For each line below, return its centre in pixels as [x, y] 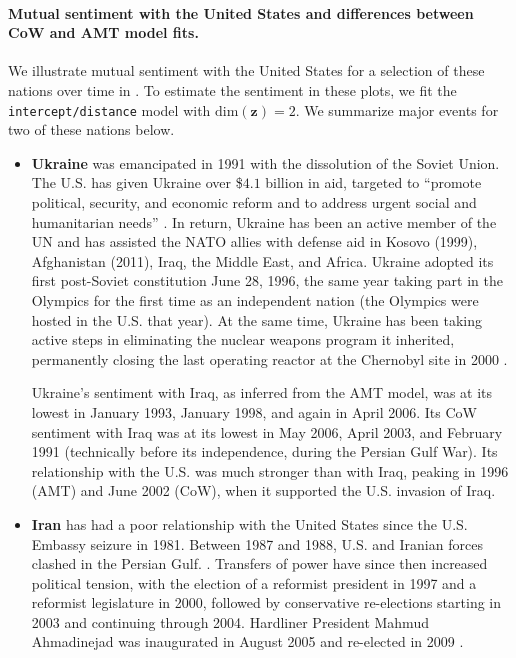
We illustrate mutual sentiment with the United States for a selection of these [246, 70]
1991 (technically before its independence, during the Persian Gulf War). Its [264, 451]
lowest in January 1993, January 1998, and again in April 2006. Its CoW [254, 411]
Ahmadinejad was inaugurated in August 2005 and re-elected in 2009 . [247, 641]
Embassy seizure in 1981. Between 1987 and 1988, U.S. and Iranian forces [257, 543]
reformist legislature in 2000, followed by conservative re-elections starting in [266, 602]
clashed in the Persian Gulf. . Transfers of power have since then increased [259, 563]
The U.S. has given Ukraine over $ [137, 182]
